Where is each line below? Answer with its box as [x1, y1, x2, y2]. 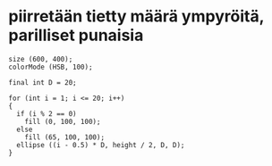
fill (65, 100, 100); [24, 132, 105, 142]
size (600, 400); [8, 54, 73, 63]
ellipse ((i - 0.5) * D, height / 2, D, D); [16, 140, 185, 149]
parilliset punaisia [8, 25, 144, 46]
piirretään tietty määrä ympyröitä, [8, 6, 265, 27]
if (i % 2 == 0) [16, 109, 77, 118]
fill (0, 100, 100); [24, 117, 101, 126]
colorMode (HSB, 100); [8, 62, 93, 71]
